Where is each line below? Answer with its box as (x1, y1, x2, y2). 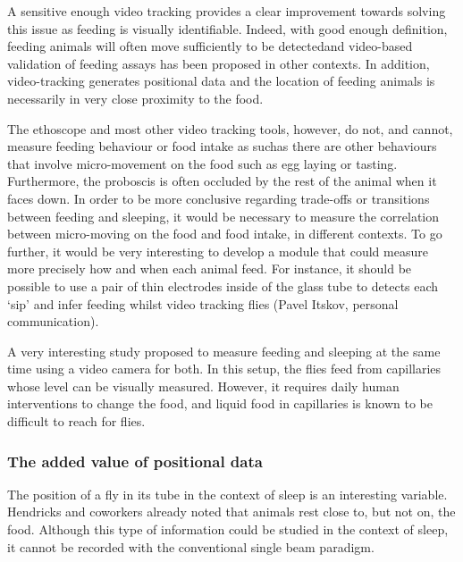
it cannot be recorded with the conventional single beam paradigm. (7, 537, 375, 556)
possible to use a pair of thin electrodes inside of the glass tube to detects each (7, 276, 439, 295)
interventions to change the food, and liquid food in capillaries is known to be (7, 394, 433, 413)
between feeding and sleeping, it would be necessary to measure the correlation (7, 206, 440, 225)
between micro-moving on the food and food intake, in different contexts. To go (7, 224, 442, 243)
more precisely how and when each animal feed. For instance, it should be (7, 259, 412, 278)
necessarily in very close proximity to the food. (7, 88, 264, 107)
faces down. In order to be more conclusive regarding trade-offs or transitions (7, 189, 430, 207)
